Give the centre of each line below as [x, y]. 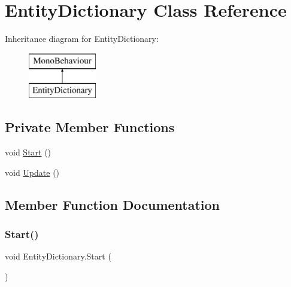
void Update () [32, 172]
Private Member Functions [90, 127]
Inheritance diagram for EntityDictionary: [82, 39]
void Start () [28, 152]
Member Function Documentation [113, 204]
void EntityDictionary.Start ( [58, 256]
